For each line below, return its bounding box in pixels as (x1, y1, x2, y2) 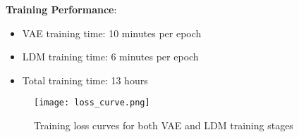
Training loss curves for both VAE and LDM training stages (34, 118, 293, 133)
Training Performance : (6, 2, 117, 16)
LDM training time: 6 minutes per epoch (22, 49, 199, 64)
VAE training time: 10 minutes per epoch (22, 25, 202, 40)
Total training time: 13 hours (22, 72, 148, 87)
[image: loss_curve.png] (34, 98, 150, 108)
